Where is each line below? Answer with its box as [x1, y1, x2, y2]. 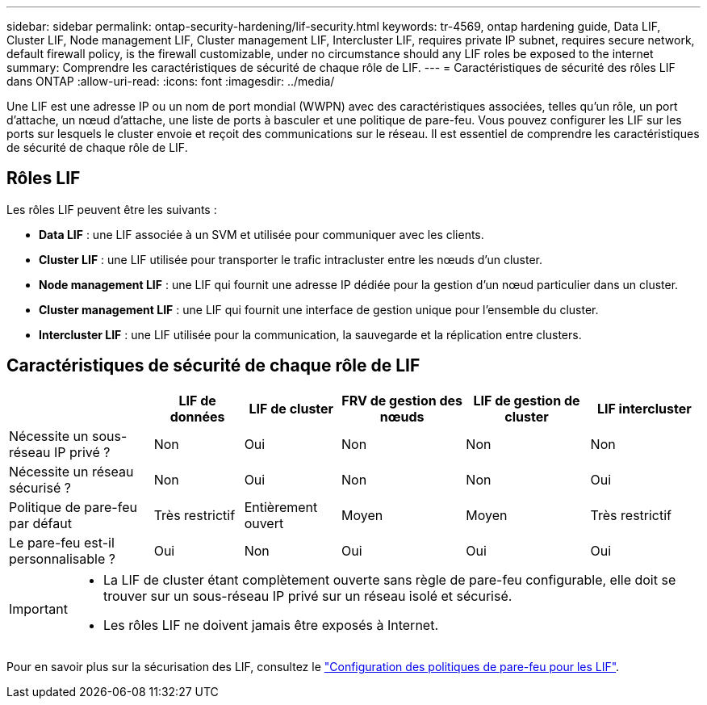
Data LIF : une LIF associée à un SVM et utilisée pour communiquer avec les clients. [39, 227, 484, 241]
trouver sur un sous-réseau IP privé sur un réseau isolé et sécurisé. [102, 587, 512, 604]
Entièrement [244, 498, 318, 515]
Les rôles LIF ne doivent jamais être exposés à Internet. [102, 616, 438, 633]
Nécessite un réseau [9, 463, 134, 480]
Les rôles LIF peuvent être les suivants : [6, 202, 217, 216]
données [169, 408, 225, 425]
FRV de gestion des [341, 392, 463, 409]
